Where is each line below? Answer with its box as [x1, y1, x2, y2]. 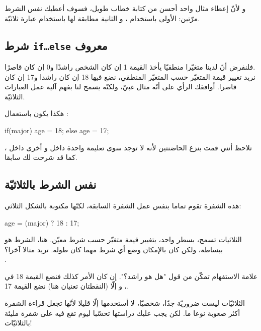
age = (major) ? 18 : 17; [5, 217, 79, 228]
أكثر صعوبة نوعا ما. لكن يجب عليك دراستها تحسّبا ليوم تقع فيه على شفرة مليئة [5, 307, 240, 318]
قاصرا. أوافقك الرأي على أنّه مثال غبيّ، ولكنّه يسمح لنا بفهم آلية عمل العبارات [5, 81, 237, 92]
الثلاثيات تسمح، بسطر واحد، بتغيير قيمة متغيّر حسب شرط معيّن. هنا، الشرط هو [5, 234, 242, 245]
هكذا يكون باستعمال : [5, 108, 68, 119]
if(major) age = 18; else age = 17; [5, 125, 109, 135]
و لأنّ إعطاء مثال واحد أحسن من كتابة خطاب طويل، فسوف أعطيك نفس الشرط [5, 3, 246, 13]
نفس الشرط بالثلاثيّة [5, 177, 97, 192]
